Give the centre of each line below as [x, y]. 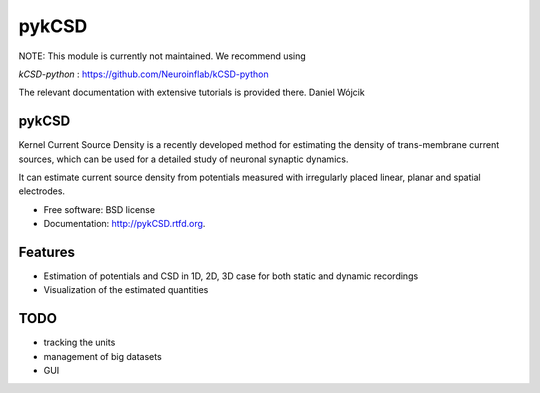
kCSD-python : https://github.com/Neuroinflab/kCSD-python [143, 74]
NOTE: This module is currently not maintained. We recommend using [162, 56]
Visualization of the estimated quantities [126, 290]
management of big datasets [102, 356]
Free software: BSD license [99, 209]
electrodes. [41, 191]
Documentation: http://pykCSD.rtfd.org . [124, 224]
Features [46, 252]
